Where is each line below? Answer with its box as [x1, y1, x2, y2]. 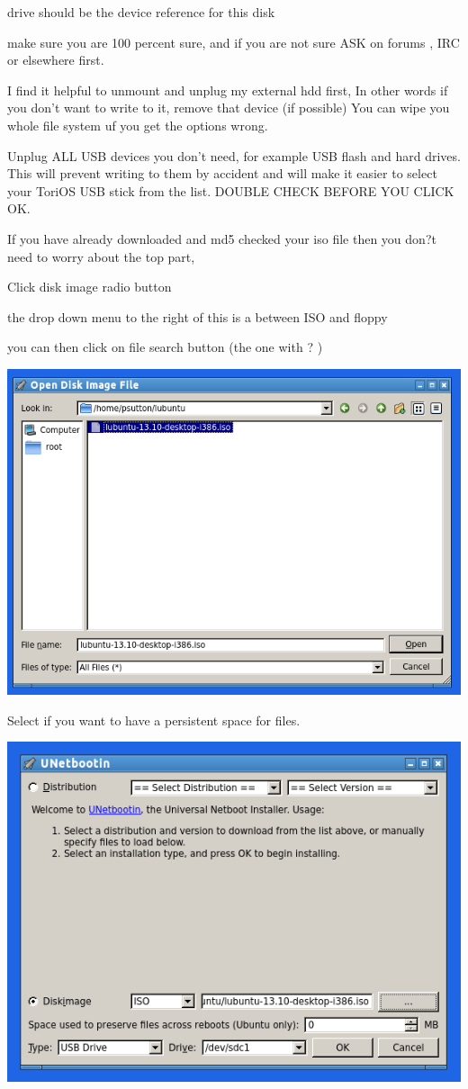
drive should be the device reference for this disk [7, 3, 275, 21]
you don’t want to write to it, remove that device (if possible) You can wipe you [7, 98, 450, 117]
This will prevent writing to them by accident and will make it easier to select [7, 164, 437, 183]
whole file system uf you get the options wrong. [7, 115, 268, 134]
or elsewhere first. [7, 50, 104, 69]
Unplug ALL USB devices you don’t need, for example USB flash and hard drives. [7, 146, 461, 165]
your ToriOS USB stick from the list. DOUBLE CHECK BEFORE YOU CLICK [7, 181, 454, 200]
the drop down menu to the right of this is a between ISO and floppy [7, 307, 388, 326]
